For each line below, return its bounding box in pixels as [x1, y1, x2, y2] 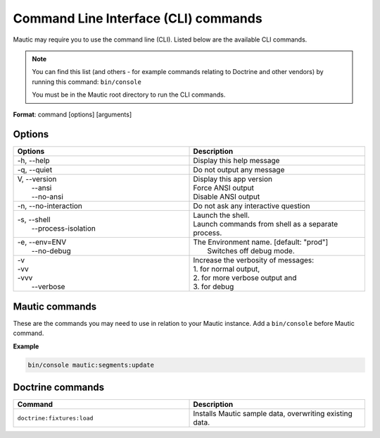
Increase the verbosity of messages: [193, 255, 315, 265]
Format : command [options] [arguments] [13, 110, 132, 118]
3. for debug [193, 282, 234, 292]
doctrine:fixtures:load [17, 414, 94, 422]
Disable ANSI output [193, 192, 260, 202]
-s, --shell [17, 215, 51, 225]
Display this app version [193, 174, 273, 184]
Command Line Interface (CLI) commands [13, 11, 263, 26]
